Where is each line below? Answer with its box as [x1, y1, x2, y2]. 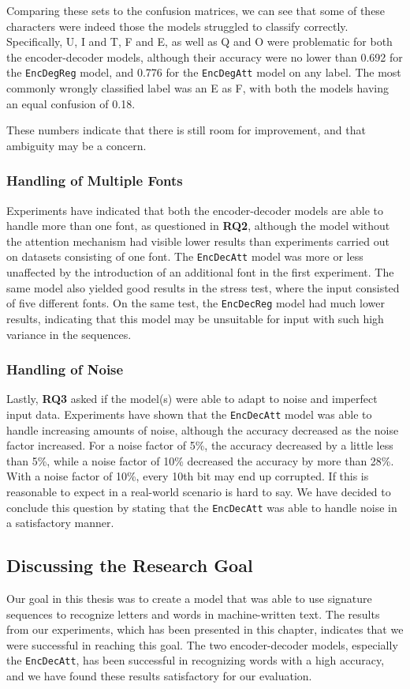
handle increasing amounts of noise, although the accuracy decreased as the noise [6, 421, 399, 438]
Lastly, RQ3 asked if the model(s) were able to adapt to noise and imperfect [6, 390, 378, 407]
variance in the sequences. [6, 326, 132, 342]
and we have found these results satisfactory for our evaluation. [6, 668, 312, 684]
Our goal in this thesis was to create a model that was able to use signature [6, 589, 372, 606]
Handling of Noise [6, 360, 124, 379]
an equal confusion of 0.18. [6, 95, 136, 111]
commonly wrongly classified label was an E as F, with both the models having [6, 80, 389, 96]
